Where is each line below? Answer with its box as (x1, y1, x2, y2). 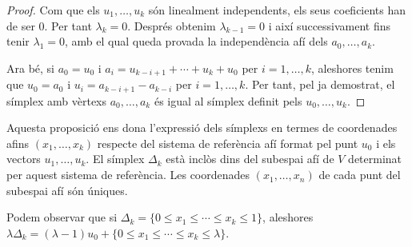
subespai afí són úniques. (6, 181, 128, 198)
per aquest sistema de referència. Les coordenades (6, 166, 250, 183)
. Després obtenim (127, 17, 216, 34)
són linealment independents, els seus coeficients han (148, 2, 406, 18)
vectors (6, 150, 41, 167)
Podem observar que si (6, 209, 118, 225)
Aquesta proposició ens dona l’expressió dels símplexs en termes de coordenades (6, 119, 398, 136)
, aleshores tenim (310, 59, 394, 76)
